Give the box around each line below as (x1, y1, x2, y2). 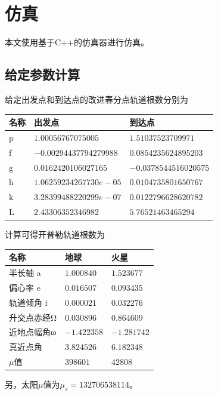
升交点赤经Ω (9, 311, 57, 323)
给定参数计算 (5, 65, 80, 84)
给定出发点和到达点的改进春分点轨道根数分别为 (5, 93, 188, 105)
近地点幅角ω (9, 326, 57, 338)
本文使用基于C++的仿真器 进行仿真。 (5, 36, 149, 48)
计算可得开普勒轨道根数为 (5, 228, 105, 241)
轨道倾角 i (9, 296, 48, 308)
